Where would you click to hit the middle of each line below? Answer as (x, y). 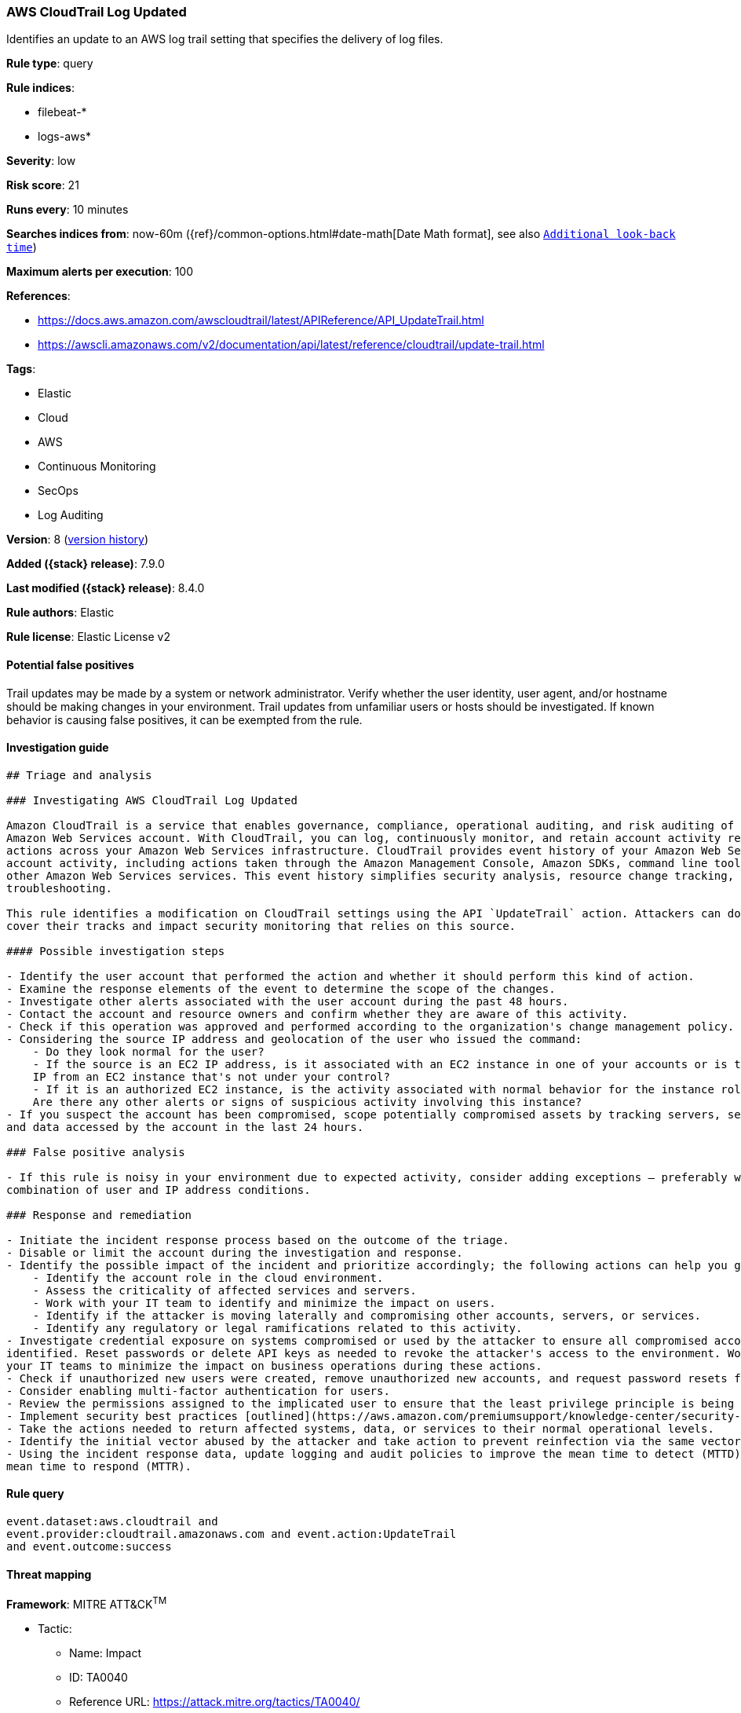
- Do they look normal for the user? (148, 1051)
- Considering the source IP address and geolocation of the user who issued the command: (294, 1039)
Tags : (21, 369)
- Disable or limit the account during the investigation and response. (235, 1252)
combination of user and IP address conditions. (159, 1190)
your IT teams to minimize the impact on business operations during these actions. (274, 1365)
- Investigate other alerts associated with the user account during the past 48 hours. (288, 1001)
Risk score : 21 (43, 185)
